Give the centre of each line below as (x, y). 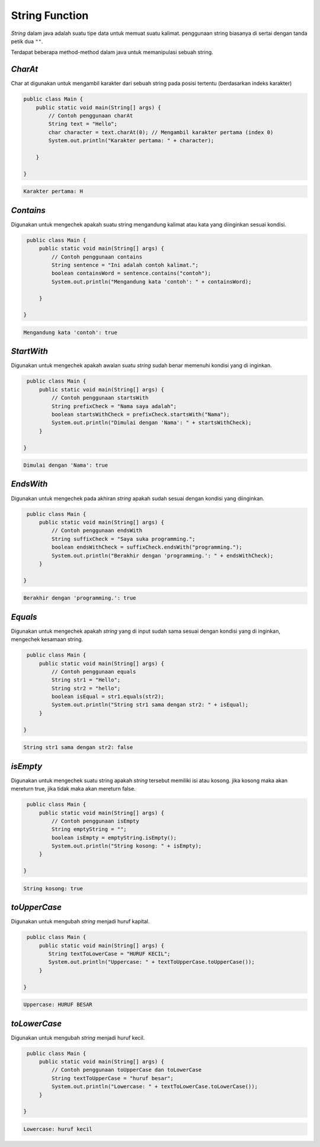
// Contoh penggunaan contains (97, 257)
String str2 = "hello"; (86, 688)
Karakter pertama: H (53, 192)
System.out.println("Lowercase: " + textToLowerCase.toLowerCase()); (154, 1087)
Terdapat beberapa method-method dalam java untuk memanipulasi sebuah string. (112, 52)
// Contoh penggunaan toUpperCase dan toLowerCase (127, 1070)
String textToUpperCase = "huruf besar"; (113, 1078)
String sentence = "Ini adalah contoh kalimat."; (125, 265)
